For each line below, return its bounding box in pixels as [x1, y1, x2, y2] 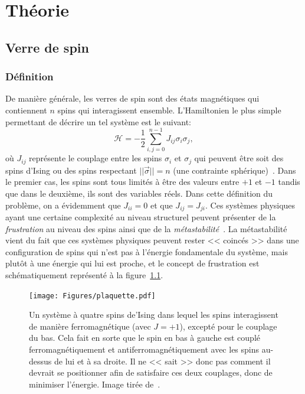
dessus [29, 354, 52, 367]
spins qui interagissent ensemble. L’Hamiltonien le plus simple [57, 103, 281, 116]
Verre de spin [5, 38, 89, 56]
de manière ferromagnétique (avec [29, 320, 151, 332]
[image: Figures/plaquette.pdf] [29, 291, 156, 300]
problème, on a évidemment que [5, 198, 121, 211]
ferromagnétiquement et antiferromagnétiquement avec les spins [29, 343, 260, 355]
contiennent [5, 103, 47, 116]
